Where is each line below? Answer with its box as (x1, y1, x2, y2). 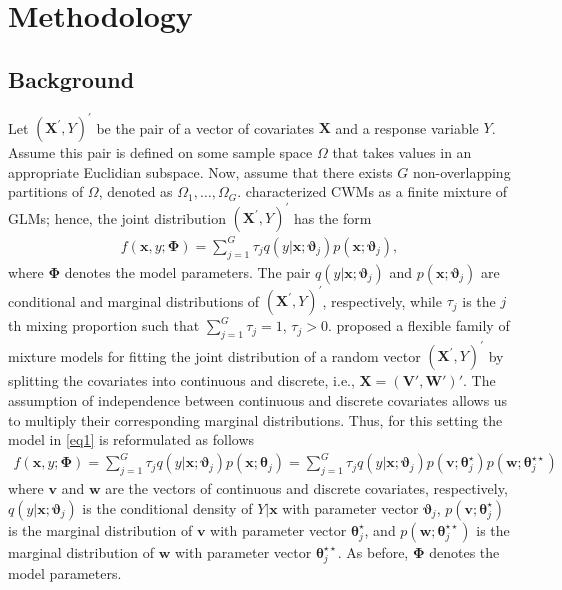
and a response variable (335, 117, 479, 138)
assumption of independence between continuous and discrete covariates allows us (8, 390, 508, 411)
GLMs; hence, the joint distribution (8, 207, 226, 228)
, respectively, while (322, 290, 442, 311)
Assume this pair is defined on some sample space (8, 142, 313, 163)
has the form (293, 207, 372, 228)
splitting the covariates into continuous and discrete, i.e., (8, 370, 355, 391)
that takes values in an (332, 142, 472, 163)
